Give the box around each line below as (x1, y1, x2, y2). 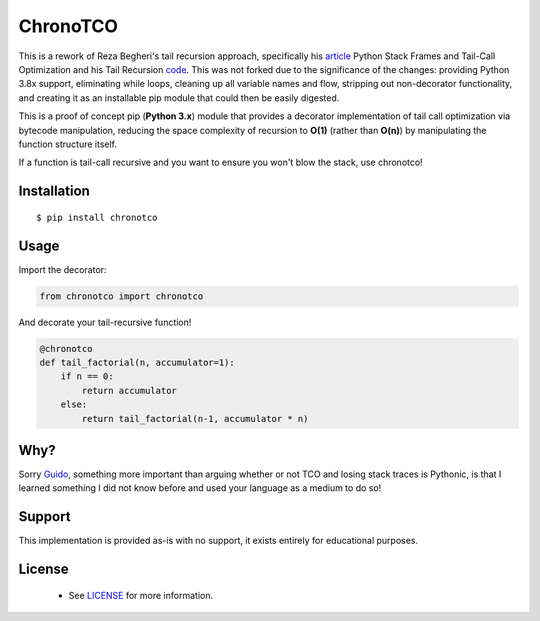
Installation (18, 183, 90, 200)
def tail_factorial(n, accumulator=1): (39, 356, 235, 368)
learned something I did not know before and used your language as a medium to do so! (18, 482, 382, 494)
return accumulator (81, 385, 177, 396)
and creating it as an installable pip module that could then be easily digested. (18, 91, 340, 104)
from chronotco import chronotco (39, 290, 204, 302)
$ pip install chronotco (36, 211, 158, 223)
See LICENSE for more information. (68, 589, 214, 601)
